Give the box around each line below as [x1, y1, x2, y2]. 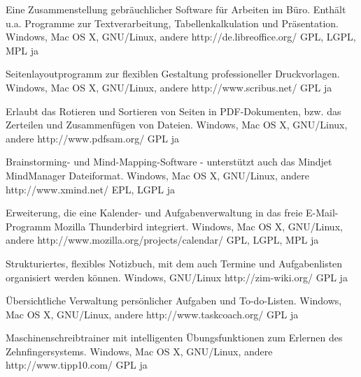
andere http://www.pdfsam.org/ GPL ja [6, 131, 180, 145]
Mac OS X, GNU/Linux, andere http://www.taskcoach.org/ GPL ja [6, 306, 299, 321]
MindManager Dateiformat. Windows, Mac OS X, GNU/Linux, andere [6, 168, 309, 182]
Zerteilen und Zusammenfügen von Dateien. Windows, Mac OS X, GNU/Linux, [6, 117, 348, 132]
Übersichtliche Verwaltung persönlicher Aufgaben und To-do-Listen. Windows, [6, 293, 342, 308]
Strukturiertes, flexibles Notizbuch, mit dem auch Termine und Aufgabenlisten [6, 256, 343, 270]
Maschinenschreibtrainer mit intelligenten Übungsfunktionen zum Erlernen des [6, 330, 343, 345]
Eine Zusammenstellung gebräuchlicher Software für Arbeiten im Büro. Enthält [6, 2, 346, 16]
